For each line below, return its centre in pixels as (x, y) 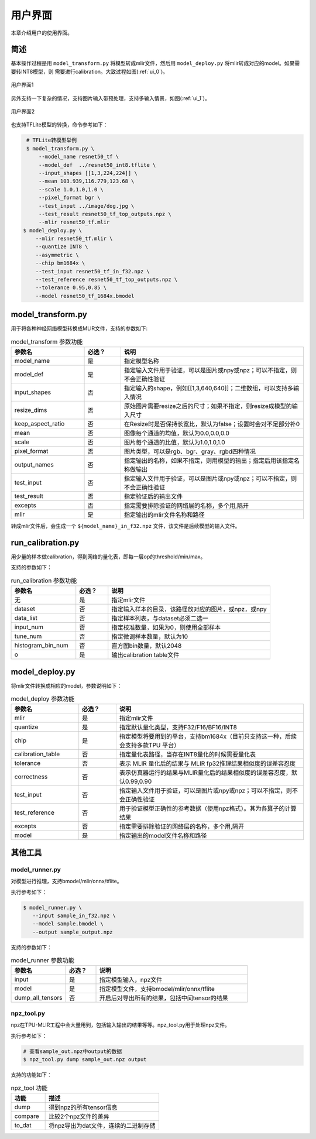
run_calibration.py (45, 542)
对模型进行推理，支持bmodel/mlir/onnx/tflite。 (66, 881)
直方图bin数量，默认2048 (147, 646)
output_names (34, 465)
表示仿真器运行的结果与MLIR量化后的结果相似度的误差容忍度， (205, 773)
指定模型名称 (142, 361)
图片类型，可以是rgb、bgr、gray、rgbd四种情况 (190, 452)
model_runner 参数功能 (42, 960)
